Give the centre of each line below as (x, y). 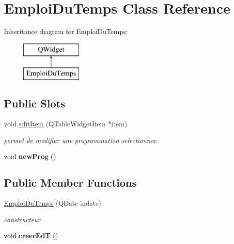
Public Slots (35, 103)
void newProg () (30, 156)
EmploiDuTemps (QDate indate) (53, 203)
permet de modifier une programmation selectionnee (80, 140)
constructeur (22, 219)
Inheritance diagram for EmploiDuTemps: (66, 31)
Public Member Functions (70, 183)
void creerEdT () (31, 235)
